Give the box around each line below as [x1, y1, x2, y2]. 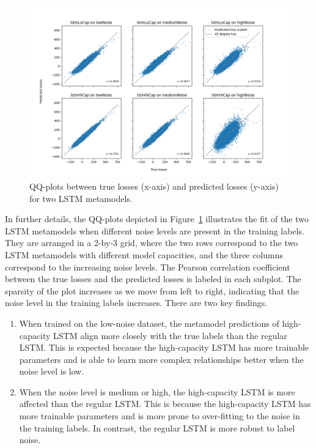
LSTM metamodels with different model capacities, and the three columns [5, 248, 284, 261]
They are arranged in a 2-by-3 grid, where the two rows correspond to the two [5, 236, 298, 249]
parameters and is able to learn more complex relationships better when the [19, 353, 304, 365]
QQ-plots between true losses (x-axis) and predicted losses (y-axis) [29, 179, 279, 192]
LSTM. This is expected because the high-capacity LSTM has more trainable [19, 341, 309, 354]
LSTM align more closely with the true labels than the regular [53, 329, 287, 342]
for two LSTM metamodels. [29, 192, 133, 204]
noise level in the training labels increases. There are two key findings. [5, 296, 268, 309]
